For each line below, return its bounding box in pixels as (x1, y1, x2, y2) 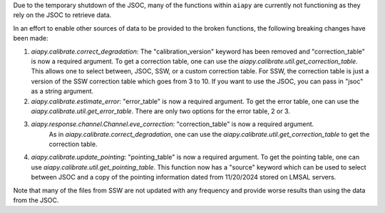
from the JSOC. (13, 196, 59, 204)
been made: (13, 34, 48, 43)
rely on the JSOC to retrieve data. (13, 11, 112, 19)
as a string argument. (31, 87, 94, 95)
